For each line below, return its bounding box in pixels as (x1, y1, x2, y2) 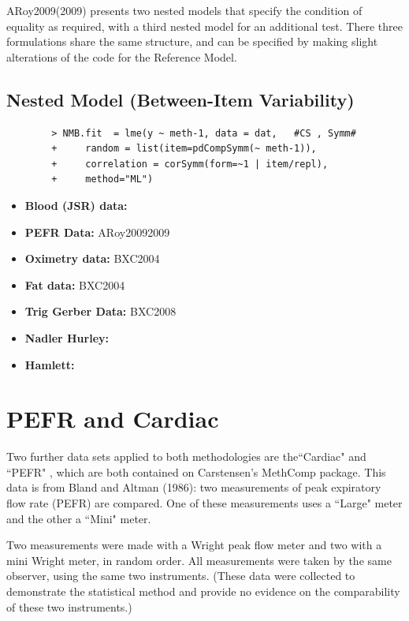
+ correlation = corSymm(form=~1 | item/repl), (51, 158, 329, 170)
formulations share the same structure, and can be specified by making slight (6, 33, 378, 50)
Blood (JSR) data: (24, 196, 128, 213)
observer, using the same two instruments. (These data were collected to (6, 567, 355, 584)
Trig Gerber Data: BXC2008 (24, 303, 177, 320)
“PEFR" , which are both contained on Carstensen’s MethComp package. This (6, 463, 386, 480)
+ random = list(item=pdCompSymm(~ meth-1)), (51, 143, 317, 155)
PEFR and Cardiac (6, 402, 219, 435)
